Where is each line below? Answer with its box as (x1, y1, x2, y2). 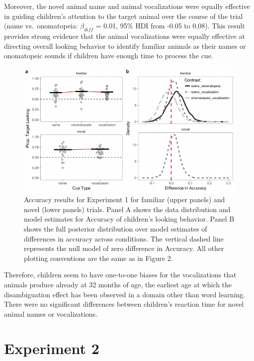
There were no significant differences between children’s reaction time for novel (4, 299, 244, 309)
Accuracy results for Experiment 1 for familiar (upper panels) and (24, 194, 225, 205)
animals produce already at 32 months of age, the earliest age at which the (4, 279, 232, 289)
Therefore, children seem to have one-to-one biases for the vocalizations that (4, 269, 237, 280)
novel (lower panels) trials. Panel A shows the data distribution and (24, 204, 231, 214)
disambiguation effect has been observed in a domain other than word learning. (4, 289, 245, 299)
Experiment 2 (4, 338, 99, 358)
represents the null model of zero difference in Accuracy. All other (24, 243, 224, 253)
